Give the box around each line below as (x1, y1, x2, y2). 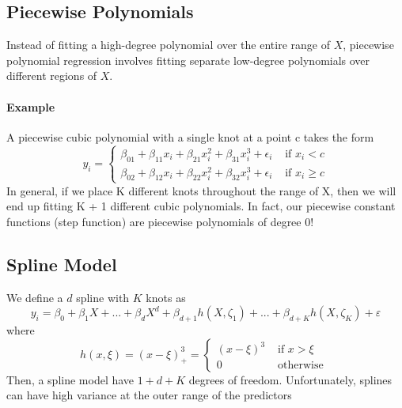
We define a (6, 289, 63, 305)
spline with (76, 289, 130, 305)
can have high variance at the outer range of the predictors (6, 387, 292, 403)
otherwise (277, 360, 324, 372)
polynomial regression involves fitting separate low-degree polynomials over (6, 51, 370, 68)
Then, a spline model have (6, 371, 135, 387)
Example (6, 98, 55, 115)
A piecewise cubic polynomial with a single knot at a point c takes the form (6, 128, 374, 145)
